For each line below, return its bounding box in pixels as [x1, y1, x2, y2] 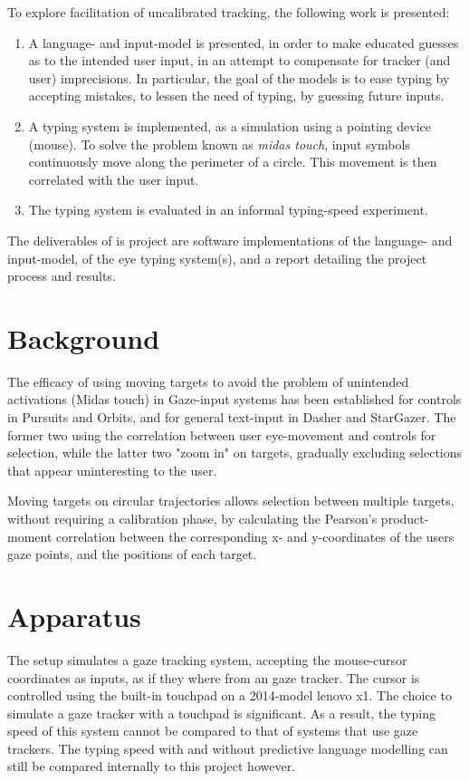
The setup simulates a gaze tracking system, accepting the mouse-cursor [7, 650, 407, 669]
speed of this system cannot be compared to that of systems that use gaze [7, 721, 418, 740]
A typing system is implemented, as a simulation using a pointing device [28, 116, 431, 135]
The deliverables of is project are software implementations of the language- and [7, 230, 453, 249]
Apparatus [7, 597, 141, 634]
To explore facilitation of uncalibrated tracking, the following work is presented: [7, 3, 450, 21]
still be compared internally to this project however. [7, 757, 296, 776]
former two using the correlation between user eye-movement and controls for [7, 425, 436, 444]
